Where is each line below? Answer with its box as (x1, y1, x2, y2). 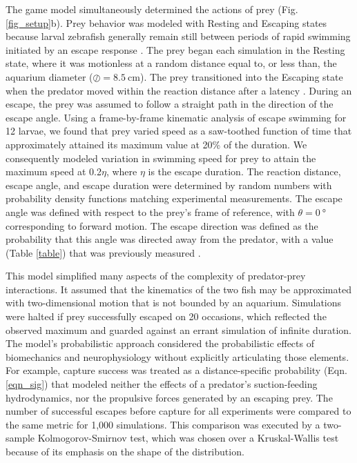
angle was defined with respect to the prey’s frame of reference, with (6, 204, 295, 219)
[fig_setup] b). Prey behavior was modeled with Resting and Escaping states (6, 15, 327, 30)
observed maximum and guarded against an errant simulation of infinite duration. (6, 322, 351, 337)
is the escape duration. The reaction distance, (148, 164, 341, 179)
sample (6, 431, 35, 445)
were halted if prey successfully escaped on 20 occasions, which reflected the (6, 309, 327, 324)
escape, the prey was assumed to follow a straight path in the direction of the (6, 97, 334, 111)
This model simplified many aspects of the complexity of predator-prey (6, 268, 306, 283)
